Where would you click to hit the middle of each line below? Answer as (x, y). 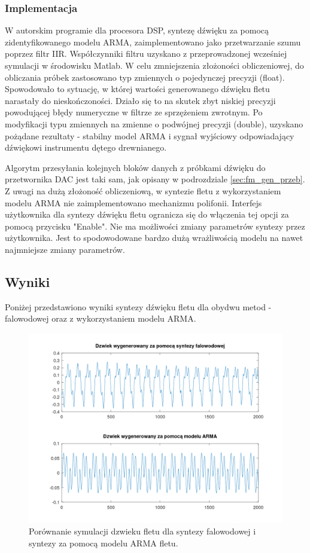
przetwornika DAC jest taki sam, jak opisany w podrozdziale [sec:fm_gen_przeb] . (155, 179)
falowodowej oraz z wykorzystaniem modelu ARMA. (101, 318)
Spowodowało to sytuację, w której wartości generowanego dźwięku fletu (137, 89)
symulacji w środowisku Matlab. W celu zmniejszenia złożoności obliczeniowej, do (154, 65)
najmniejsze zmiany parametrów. (65, 249)
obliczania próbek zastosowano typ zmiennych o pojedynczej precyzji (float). (145, 77)
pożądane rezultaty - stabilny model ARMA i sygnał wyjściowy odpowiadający (150, 135)
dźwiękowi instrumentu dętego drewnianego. (86, 147)
